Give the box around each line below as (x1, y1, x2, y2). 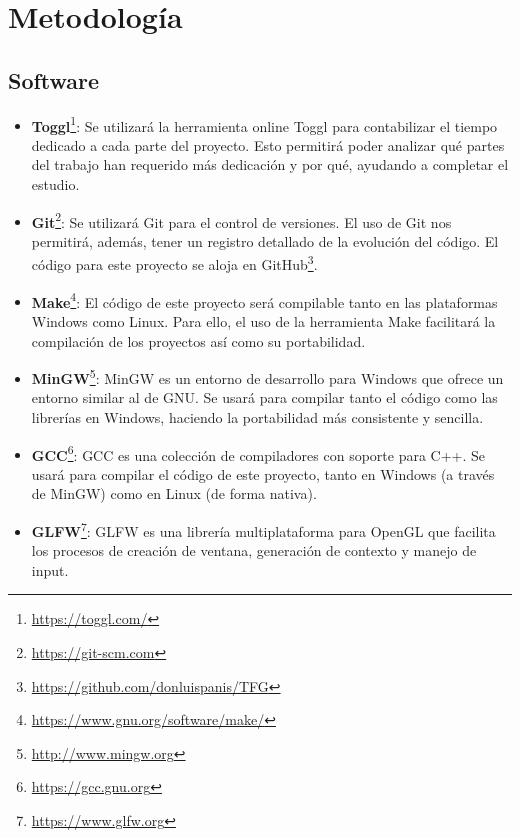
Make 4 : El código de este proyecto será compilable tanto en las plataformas (31, 288, 498, 312)
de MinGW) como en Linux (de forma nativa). (31, 483, 317, 504)
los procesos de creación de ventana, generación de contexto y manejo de (31, 540, 477, 561)
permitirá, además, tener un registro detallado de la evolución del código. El (31, 230, 499, 251)
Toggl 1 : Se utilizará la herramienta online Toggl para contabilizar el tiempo (31, 112, 498, 136)
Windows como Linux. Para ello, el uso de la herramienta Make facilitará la (31, 310, 496, 331)
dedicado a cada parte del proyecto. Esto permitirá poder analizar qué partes (31, 134, 505, 155)
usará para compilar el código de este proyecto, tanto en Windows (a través (31, 463, 495, 484)
